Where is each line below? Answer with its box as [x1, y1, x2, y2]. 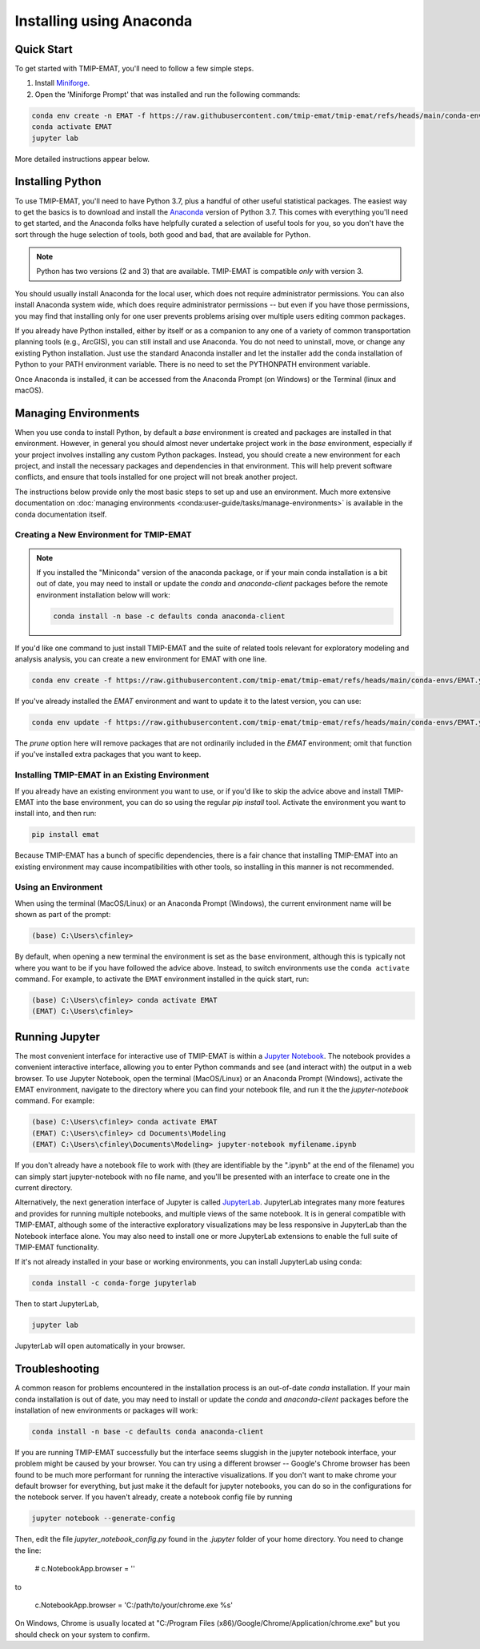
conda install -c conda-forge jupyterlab [31, 1278, 197, 1288]
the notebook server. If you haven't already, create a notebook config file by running [14, 1492, 293, 1502]
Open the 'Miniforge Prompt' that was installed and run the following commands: [34, 89, 301, 99]
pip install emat [31, 830, 100, 839]
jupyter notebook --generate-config [31, 1514, 176, 1523]
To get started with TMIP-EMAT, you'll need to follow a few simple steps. [14, 64, 254, 74]
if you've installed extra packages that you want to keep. [14, 750, 202, 759]
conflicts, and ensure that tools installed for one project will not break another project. [14, 473, 298, 482]
